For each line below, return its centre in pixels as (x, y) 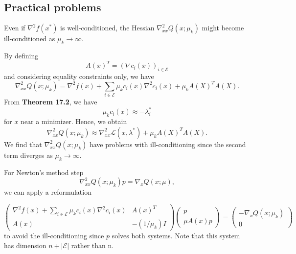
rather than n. (92, 245)
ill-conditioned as (30, 38)
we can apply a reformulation (48, 192)
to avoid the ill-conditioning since (54, 236)
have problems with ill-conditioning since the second (168, 144)
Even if (15, 28)
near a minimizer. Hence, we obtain (74, 121)
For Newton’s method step (44, 172)
